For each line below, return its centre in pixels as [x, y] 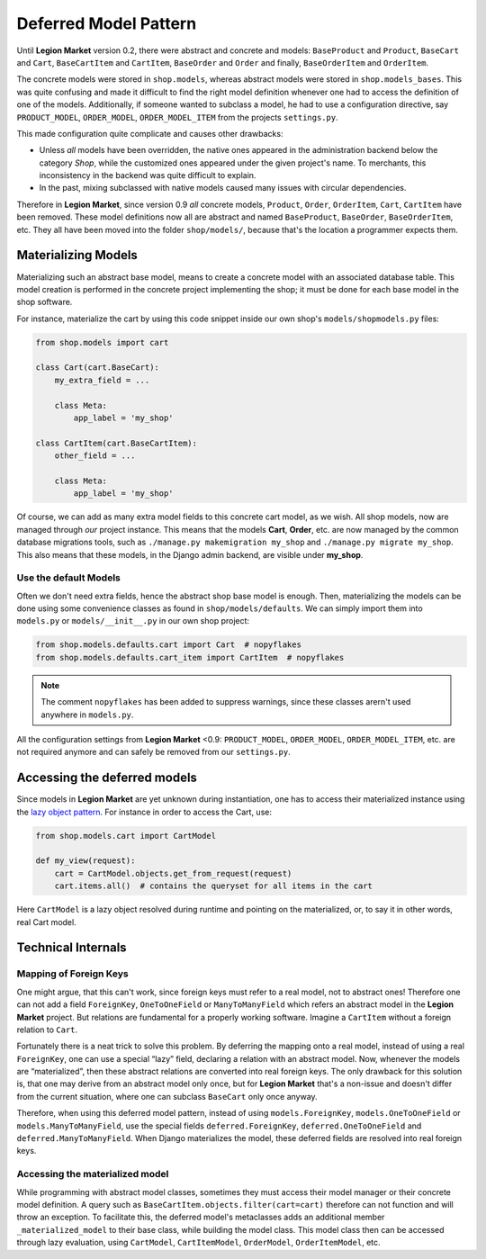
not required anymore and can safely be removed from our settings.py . [154, 752]
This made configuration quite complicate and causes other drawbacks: [150, 133]
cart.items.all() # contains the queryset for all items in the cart [214, 886]
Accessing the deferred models [107, 778]
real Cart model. [46, 922]
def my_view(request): [85, 861]
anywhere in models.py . [87, 715]
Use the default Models [68, 578]
